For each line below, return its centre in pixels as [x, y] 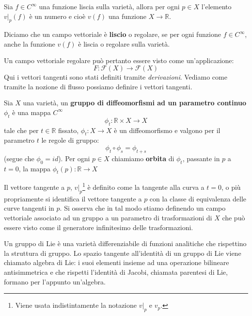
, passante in [201, 158]
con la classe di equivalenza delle [198, 198]
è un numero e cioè [57, 16]
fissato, [69, 130]
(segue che [19, 158]
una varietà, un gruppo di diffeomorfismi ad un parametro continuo [134, 103]
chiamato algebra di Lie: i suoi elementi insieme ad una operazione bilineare [117, 262]
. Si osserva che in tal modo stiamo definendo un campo [143, 208]
